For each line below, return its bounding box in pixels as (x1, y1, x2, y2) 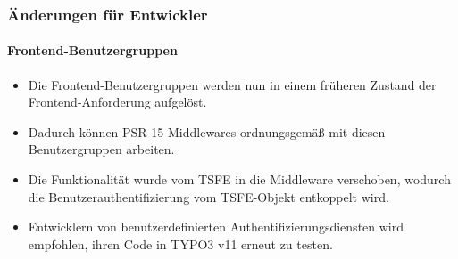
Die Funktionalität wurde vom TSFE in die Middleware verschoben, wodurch (28, 170, 451, 189)
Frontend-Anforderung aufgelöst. (28, 93, 207, 111)
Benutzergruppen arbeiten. (28, 140, 175, 158)
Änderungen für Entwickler (7, 3, 208, 25)
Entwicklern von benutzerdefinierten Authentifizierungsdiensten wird (28, 217, 404, 236)
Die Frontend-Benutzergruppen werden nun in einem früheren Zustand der (28, 75, 437, 93)
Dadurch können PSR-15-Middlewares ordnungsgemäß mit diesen (28, 122, 386, 141)
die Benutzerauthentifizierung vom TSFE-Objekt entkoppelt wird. (28, 187, 389, 206)
